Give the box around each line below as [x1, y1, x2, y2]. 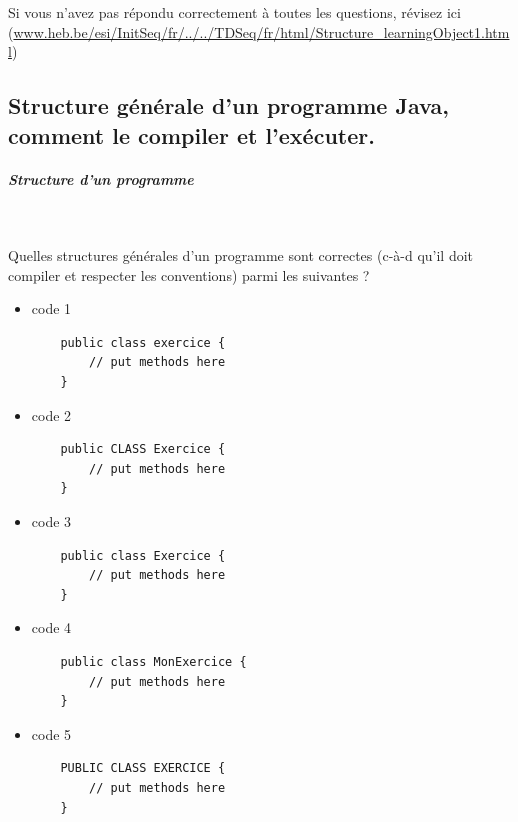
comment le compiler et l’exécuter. [8, 119, 375, 150]
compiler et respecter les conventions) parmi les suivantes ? [8, 264, 370, 285]
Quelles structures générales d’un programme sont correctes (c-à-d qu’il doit [8, 245, 474, 266]
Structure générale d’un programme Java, [8, 90, 449, 121]
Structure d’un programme [8, 168, 194, 189]
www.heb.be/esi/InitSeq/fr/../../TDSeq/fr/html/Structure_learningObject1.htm [13, 21, 510, 42]
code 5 [31, 723, 72, 744]
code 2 [31, 404, 72, 425]
